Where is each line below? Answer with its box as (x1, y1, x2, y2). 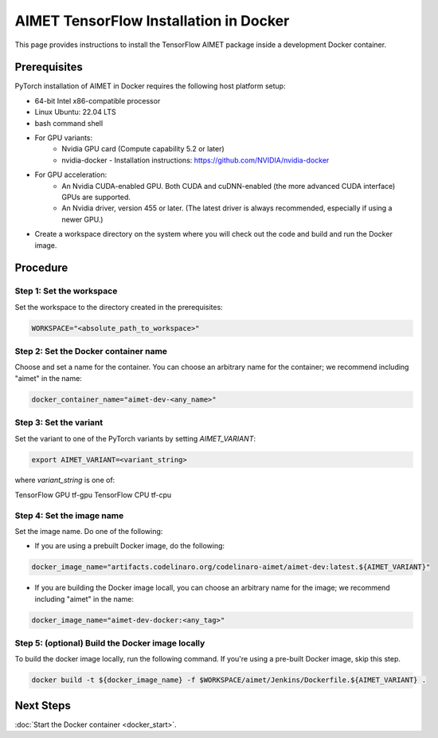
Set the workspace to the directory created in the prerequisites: (14, 302, 223, 312)
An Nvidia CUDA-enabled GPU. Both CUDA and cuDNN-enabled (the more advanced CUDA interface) (61, 181, 396, 190)
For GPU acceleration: (34, 170, 108, 179)
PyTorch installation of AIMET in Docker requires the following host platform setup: (14, 81, 286, 91)
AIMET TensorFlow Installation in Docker (14, 12, 290, 29)
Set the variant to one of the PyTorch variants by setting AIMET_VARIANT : (14, 434, 256, 443)
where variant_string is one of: (14, 475, 115, 485)
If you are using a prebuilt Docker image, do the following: (34, 541, 225, 551)
